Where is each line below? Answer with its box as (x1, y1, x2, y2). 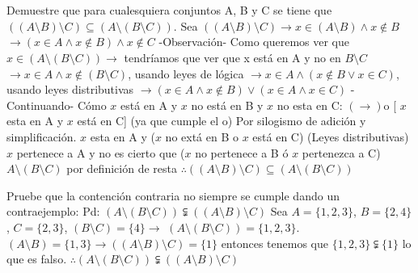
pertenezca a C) (302, 144, 381, 161)
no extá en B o (165, 128, 239, 145)
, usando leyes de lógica (128, 65, 244, 82)
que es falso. (6, 250, 67, 267)
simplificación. (6, 128, 77, 145)
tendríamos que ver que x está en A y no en (124, 48, 341, 65)
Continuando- (6, 96, 74, 113)
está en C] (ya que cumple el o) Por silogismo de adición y (77, 112, 366, 129)
